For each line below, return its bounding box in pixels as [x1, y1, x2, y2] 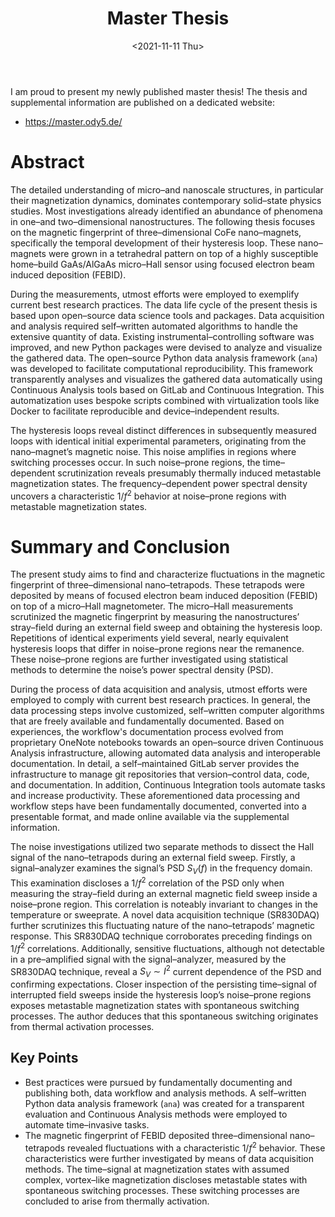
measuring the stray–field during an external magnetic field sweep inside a [10, 887, 318, 899]
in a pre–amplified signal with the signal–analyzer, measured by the [10, 953, 287, 965]
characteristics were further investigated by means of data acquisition [24, 1152, 315, 1164]
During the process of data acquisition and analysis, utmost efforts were [10, 683, 308, 696]
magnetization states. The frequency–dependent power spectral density [10, 477, 308, 489]
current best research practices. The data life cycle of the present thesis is [10, 298, 318, 311]
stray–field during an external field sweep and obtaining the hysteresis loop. [10, 622, 323, 634]
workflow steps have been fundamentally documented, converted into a [10, 800, 307, 812]
